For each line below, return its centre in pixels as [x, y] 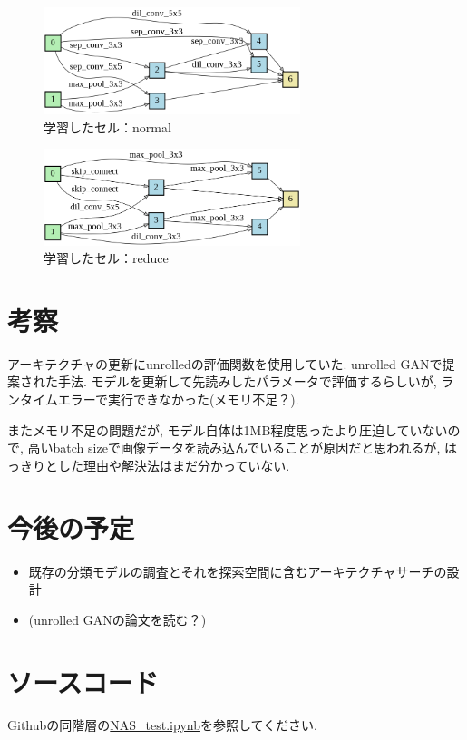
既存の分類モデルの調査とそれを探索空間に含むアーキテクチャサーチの [238, 571]
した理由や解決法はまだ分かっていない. [174, 465]
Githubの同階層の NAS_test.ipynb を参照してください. [163, 725]
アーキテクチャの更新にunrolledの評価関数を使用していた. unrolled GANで [225, 363]
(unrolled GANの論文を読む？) [117, 619]
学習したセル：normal [107, 127]
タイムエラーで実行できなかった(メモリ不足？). [159, 399]
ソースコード [83, 682]
